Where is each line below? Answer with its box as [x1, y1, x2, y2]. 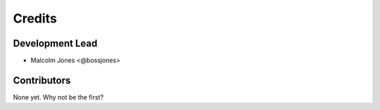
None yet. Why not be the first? [13, 92, 104, 102]
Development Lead [13, 37, 98, 49]
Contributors [13, 74, 71, 86]
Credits [13, 11, 58, 26]
